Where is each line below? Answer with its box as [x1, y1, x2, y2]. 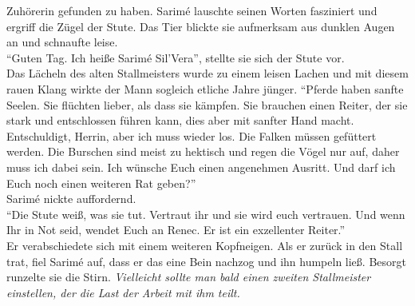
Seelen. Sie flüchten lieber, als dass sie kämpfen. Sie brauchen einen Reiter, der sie [6, 96, 408, 113]
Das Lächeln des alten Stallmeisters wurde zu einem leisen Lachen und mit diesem [6, 65, 409, 81]
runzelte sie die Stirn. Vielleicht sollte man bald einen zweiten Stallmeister [6, 268, 371, 285]
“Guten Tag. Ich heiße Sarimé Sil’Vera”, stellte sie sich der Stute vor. [6, 49, 345, 66]
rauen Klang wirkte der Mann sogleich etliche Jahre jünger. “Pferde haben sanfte [6, 80, 404, 97]
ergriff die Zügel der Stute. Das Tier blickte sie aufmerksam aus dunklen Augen [6, 18, 395, 34]
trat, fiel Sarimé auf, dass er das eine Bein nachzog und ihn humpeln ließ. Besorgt [6, 252, 406, 269]
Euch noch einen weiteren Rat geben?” [6, 174, 196, 191]
